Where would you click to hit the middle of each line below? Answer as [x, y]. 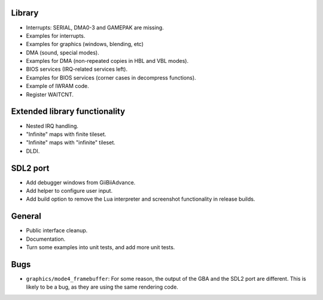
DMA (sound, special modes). [63, 52]
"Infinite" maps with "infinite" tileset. [71, 143]
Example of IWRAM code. [57, 86]
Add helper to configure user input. [69, 191]
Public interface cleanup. [57, 231]
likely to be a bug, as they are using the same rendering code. [102, 287]
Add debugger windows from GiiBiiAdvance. [81, 182]
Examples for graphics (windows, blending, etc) [85, 44]
